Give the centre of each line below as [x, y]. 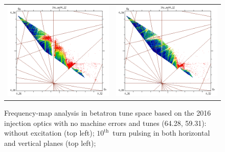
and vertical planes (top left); [50, 143]
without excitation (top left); [49, 133]
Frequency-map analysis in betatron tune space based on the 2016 [108, 113]
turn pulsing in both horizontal [161, 133]
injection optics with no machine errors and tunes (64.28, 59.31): [105, 123]
